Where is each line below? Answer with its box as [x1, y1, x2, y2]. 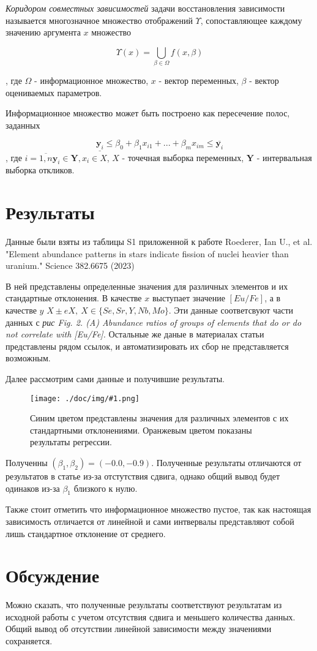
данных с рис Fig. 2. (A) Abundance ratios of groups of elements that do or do [6, 315, 302, 328]
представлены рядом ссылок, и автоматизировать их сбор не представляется [6, 339, 289, 352]
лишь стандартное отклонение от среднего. [6, 527, 166, 540]
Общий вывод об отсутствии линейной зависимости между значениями [6, 622, 272, 635]
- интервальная [256, 151, 312, 164]
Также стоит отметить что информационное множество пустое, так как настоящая [6, 503, 311, 516]
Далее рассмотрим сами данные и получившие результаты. [6, 372, 225, 385]
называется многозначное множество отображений [6, 13, 193, 26]
